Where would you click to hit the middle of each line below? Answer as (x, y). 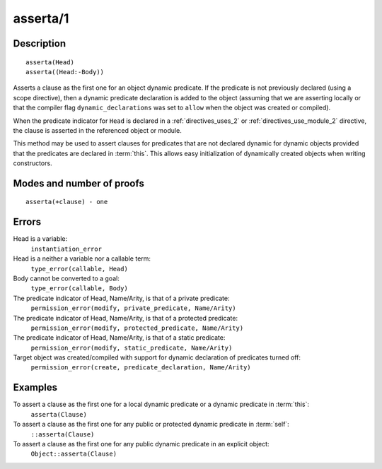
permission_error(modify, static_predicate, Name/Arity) (132, 348)
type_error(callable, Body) (80, 289)
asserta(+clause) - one (67, 202)
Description (40, 43)
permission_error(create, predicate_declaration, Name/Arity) (141, 368)
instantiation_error (66, 249)
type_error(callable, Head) (80, 269)
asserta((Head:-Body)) (65, 72)
